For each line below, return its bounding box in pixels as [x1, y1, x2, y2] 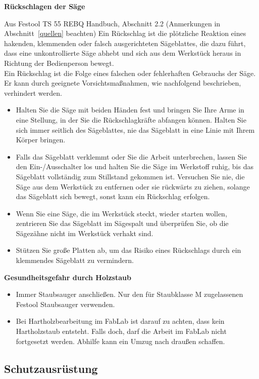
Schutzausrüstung [4, 360, 98, 376]
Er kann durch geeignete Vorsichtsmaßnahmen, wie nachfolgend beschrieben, [4, 78, 241, 88]
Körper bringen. [16, 134, 66, 145]
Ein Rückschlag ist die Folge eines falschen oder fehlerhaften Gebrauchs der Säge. [4, 67, 256, 78]
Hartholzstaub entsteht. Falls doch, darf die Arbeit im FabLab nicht [16, 326, 227, 336]
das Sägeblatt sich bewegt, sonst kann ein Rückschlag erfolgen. [16, 191, 210, 202]
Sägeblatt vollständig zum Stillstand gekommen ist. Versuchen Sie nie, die [16, 171, 245, 181]
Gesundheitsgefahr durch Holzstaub [4, 272, 131, 282]
